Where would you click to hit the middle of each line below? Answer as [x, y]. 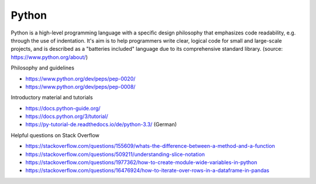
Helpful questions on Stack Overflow [55, 135]
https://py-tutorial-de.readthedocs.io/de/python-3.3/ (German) [101, 124]
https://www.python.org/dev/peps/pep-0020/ [80, 78]
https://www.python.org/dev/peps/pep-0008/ [80, 86]
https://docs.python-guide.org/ [63, 108]
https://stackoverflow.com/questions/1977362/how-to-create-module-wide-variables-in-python [141, 162]
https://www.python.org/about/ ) [49, 57]
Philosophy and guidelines [42, 68]
